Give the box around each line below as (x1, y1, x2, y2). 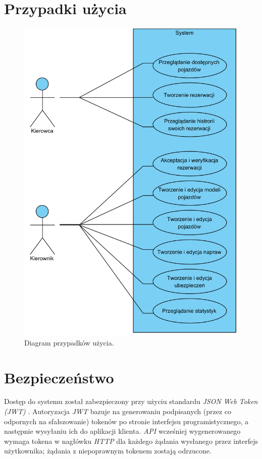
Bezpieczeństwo (4, 367, 114, 387)
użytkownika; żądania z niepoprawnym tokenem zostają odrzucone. (4, 445, 212, 456)
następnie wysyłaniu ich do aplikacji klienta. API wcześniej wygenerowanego (4, 426, 241, 436)
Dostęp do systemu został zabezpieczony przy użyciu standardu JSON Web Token (4, 396, 258, 407)
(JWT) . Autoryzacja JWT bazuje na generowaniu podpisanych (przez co (4, 406, 232, 417)
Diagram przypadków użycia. (24, 337, 114, 348)
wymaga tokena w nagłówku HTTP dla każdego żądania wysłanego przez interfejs (4, 435, 258, 446)
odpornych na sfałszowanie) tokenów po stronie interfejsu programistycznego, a (4, 416, 249, 426)
